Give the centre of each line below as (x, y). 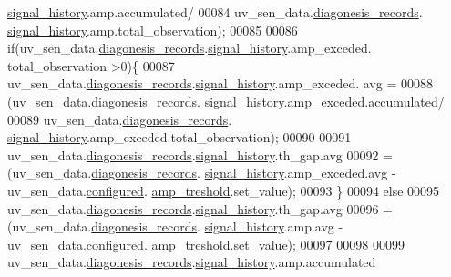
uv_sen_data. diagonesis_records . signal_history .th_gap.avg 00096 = (200, 208)
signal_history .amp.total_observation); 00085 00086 (153, 30)
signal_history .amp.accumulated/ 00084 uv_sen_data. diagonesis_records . (215, 12)
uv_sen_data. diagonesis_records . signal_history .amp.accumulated (192, 262)
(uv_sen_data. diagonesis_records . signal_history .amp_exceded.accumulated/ (226, 101)
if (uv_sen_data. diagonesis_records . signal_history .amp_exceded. (190, 48)
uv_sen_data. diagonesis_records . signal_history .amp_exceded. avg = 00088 (220, 83)
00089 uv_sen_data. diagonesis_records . (120, 119)
